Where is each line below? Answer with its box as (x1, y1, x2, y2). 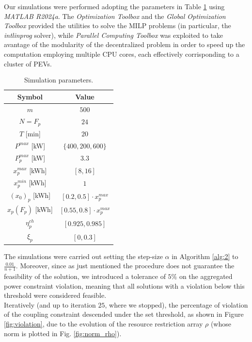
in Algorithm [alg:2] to (172, 251, 238, 261)
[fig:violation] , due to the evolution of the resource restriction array (4, 318, 203, 328)
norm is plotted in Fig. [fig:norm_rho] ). (4, 328, 122, 338)
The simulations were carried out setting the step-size (4, 251, 163, 261)
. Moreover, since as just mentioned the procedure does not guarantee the (16, 261, 235, 271)
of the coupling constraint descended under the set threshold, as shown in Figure (4, 309, 244, 319)
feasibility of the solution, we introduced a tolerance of (4, 271, 166, 281)
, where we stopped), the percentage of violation (105, 299, 248, 309)
